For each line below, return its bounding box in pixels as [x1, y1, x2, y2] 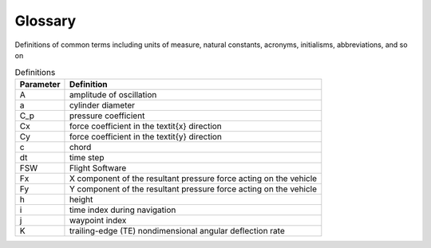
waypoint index [69, 215, 127, 226]
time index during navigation [69, 204, 176, 215]
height [69, 194, 93, 205]
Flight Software [69, 162, 127, 173]
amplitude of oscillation [69, 89, 157, 100]
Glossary [14, 12, 77, 30]
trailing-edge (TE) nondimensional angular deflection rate [69, 225, 285, 236]
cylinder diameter [69, 100, 136, 111]
